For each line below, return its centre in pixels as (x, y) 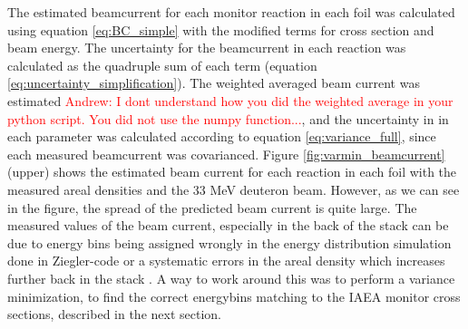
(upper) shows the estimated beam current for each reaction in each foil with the (232, 172)
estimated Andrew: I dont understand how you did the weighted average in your (230, 100)
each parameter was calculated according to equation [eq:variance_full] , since (222, 136)
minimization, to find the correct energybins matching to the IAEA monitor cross (234, 296)
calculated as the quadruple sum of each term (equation (162, 65)
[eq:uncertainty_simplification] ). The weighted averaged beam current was (214, 83)
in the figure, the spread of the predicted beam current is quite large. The (212, 207)
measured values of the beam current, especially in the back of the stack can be (228, 225)
